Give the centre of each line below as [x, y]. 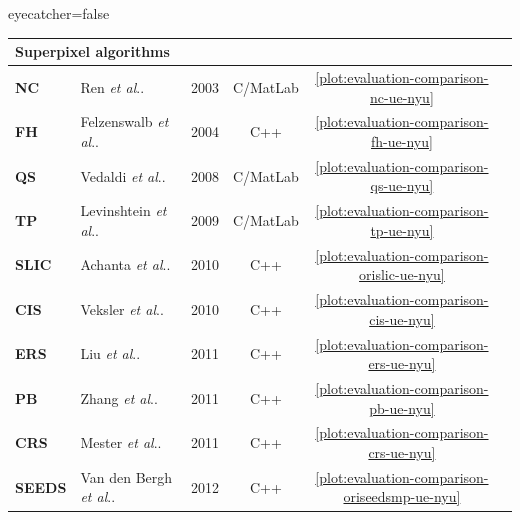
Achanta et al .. [125, 264]
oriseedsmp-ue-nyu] [402, 496]
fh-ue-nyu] [401, 140]
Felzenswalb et [124, 121]
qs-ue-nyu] [402, 185]
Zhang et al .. [119, 397]
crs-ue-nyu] [402, 452]
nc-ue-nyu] [402, 96]
